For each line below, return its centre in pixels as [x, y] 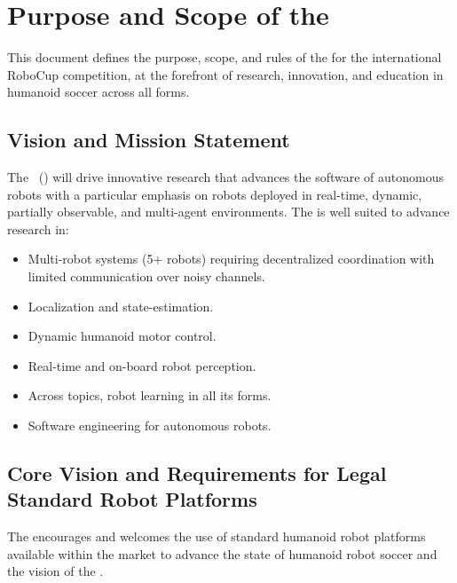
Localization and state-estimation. [121, 306]
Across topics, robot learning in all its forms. [150, 395]
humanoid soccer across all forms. [98, 92]
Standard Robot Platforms [132, 499]
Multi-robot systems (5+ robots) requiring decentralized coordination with [231, 259]
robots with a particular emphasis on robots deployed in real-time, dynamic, [215, 194]
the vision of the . [55, 571]
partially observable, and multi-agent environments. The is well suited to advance [228, 212]
